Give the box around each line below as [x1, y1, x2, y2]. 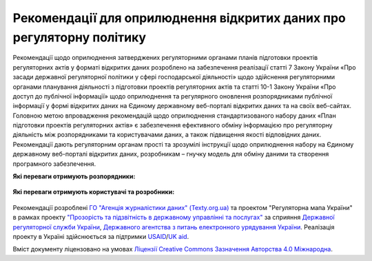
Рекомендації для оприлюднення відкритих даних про [12, 10, 346, 25]
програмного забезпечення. [12, 159, 96, 168]
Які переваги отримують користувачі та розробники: [12, 188, 175, 196]
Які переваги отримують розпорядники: [12, 172, 136, 180]
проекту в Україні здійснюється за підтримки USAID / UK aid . [12, 232, 189, 240]
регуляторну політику [12, 30, 147, 45]
